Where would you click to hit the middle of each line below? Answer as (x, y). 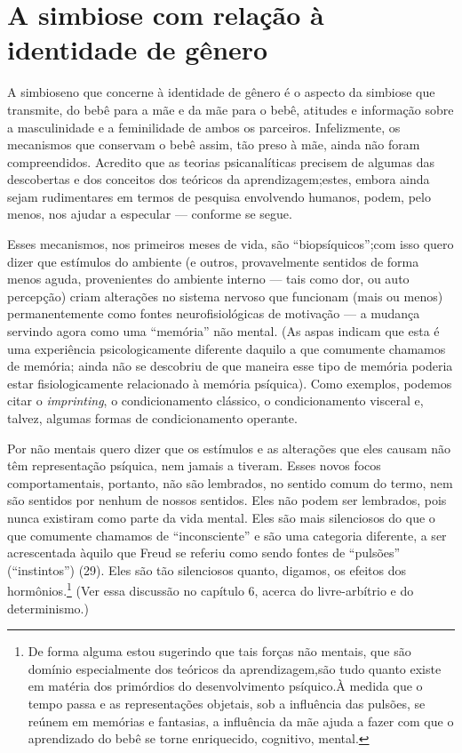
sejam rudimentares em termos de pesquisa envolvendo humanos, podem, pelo (219, 196)
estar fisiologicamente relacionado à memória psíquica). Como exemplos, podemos (230, 383)
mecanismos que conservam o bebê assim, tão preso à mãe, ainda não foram (214, 144)
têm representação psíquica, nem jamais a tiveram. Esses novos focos (194, 465)
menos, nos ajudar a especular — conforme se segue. (150, 214)
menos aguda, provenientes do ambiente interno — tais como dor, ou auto (208, 279)
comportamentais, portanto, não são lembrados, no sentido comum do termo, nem (230, 482)
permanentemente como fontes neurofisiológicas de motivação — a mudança (214, 313)
